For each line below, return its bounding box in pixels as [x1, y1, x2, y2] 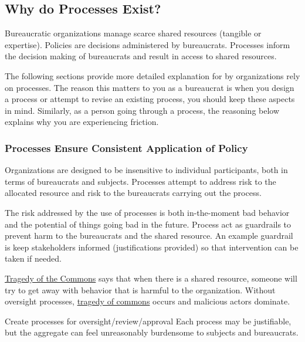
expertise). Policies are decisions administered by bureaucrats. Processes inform [5, 38, 290, 50]
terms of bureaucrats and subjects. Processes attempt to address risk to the [5, 175, 276, 187]
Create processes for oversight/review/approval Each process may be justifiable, [5, 314, 292, 327]
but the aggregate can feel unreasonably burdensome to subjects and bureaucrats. [5, 326, 299, 338]
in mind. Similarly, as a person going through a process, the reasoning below [5, 104, 280, 116]
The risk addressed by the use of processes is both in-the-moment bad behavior [5, 206, 290, 218]
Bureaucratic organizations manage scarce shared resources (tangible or [5, 27, 262, 39]
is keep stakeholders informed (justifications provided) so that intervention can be [5, 241, 299, 253]
